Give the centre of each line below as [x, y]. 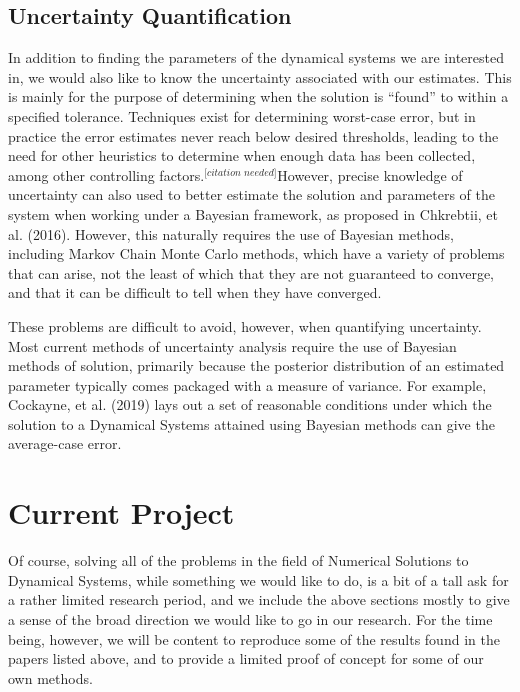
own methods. [50, 677]
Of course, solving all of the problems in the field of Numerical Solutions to [238, 560]
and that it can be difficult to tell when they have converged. [195, 292]
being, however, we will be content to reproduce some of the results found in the [254, 638]
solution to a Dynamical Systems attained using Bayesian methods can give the [251, 423]
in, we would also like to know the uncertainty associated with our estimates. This [260, 76]
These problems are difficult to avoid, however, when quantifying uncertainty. [245, 325]
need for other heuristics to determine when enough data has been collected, [242, 155]
